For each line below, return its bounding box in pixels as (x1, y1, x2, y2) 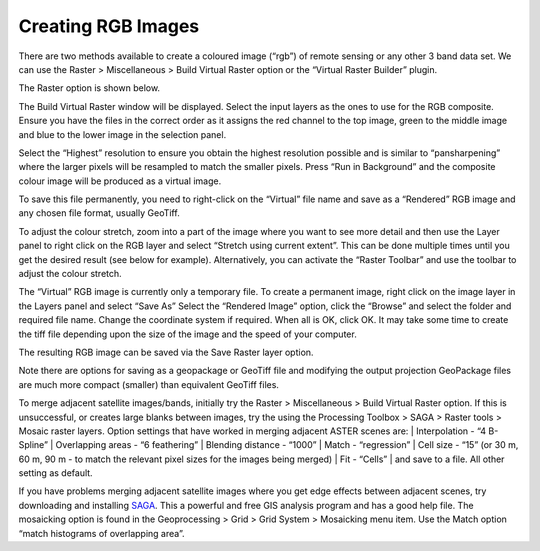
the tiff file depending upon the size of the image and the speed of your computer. (18, 328, 357, 340)
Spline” (18, 439, 49, 451)
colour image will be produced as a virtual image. (18, 175, 222, 187)
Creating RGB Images (18, 15, 200, 37)
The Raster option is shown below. (18, 82, 160, 94)
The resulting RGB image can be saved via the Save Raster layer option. (18, 346, 314, 358)
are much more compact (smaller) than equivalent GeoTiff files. (18, 378, 280, 390)
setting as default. (18, 467, 94, 479)
